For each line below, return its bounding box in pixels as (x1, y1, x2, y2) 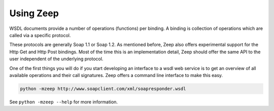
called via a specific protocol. (9, 32, 71, 38)
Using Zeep (9, 8, 59, 19)
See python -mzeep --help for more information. (9, 99, 118, 105)
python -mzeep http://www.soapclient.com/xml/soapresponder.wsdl (20, 86, 186, 91)
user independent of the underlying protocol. (9, 56, 104, 62)
